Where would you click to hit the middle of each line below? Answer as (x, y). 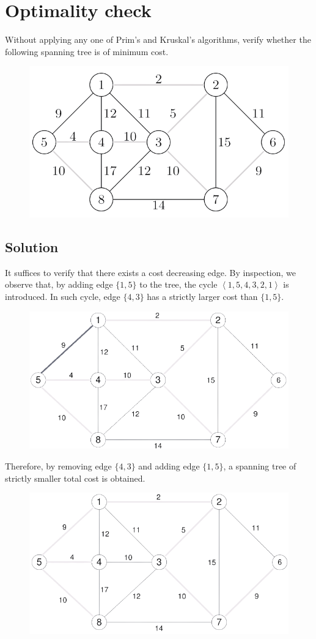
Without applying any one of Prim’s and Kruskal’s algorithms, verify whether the (158, 39)
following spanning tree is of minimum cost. (87, 51)
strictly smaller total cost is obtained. (75, 478)
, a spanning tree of (260, 466)
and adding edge (169, 466)
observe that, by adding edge (59, 284)
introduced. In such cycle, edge (63, 296)
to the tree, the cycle (178, 284)
